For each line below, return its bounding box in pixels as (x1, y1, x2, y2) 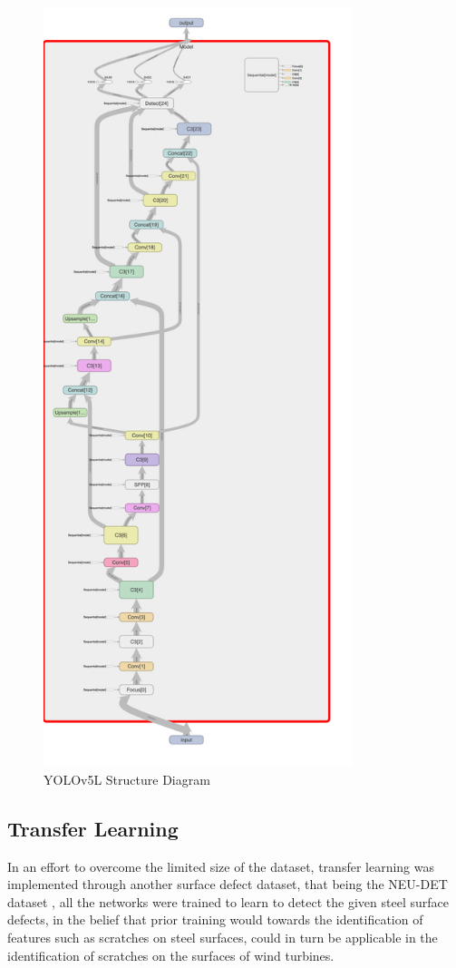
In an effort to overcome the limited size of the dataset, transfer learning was (7, 856, 435, 875)
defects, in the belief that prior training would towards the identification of (7, 910, 423, 929)
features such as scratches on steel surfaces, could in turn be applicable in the (7, 928, 438, 947)
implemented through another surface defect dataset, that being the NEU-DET (7, 875, 448, 894)
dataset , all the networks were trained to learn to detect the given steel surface (7, 892, 449, 911)
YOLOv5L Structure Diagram (44, 769, 210, 788)
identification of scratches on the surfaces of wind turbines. (7, 945, 335, 964)
